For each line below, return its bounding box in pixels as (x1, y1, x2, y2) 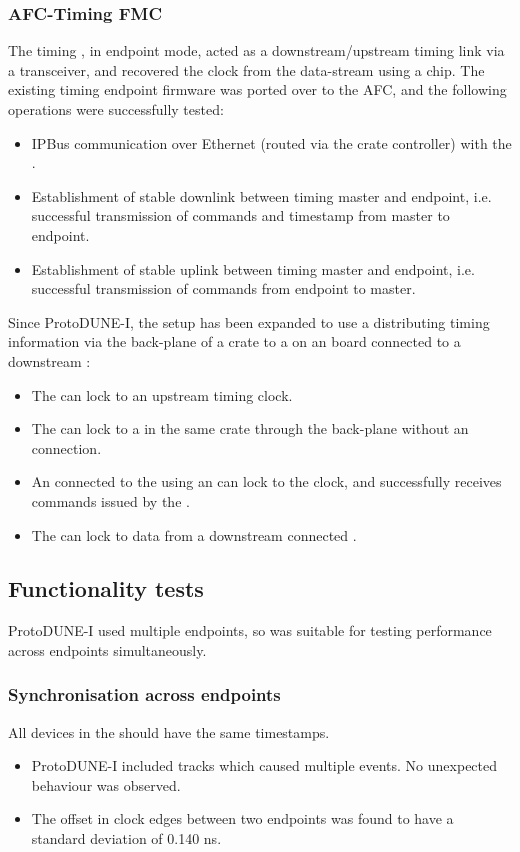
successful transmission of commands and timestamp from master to (31, 205, 450, 226)
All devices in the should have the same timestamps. (8, 721, 330, 742)
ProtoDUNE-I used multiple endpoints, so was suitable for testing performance (8, 620, 492, 641)
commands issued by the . (31, 490, 190, 511)
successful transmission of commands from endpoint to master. (31, 278, 416, 299)
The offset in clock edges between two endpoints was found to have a (31, 808, 454, 829)
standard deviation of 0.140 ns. (31, 828, 222, 849)
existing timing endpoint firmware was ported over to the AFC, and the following (8, 79, 507, 100)
